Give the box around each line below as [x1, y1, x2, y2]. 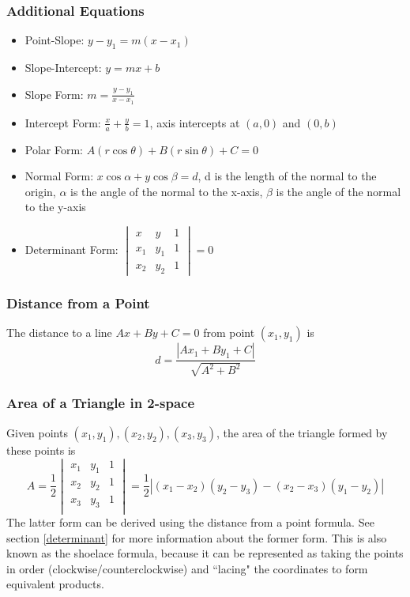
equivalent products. [6, 576, 104, 592]
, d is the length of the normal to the [197, 168, 377, 184]
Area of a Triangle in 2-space [6, 393, 195, 413]
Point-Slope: [24, 32, 85, 48]
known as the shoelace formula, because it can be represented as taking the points [6, 545, 404, 561]
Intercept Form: [24, 114, 101, 130]
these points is [6, 441, 76, 458]
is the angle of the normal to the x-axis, [70, 183, 263, 199]
